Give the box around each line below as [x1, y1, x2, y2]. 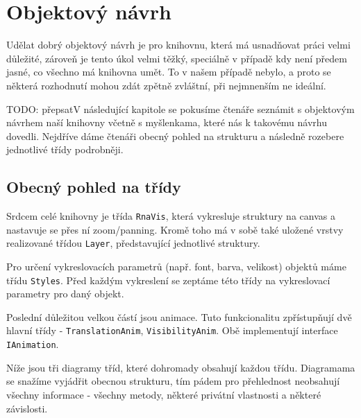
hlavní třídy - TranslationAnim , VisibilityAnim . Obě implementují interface [6, 323, 338, 338]
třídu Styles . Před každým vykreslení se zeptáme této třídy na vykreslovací [6, 272, 330, 287]
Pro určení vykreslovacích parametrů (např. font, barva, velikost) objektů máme [6, 259, 346, 273]
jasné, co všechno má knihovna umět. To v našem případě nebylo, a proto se [6, 64, 331, 79]
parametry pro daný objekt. [6, 286, 124, 301]
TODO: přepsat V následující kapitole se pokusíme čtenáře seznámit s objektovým [6, 101, 355, 116]
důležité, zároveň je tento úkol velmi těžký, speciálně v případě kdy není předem [6, 51, 347, 65]
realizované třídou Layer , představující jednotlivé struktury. [6, 236, 260, 250]
